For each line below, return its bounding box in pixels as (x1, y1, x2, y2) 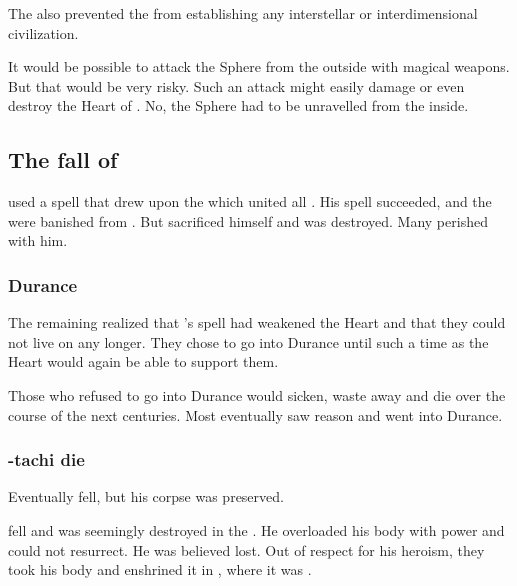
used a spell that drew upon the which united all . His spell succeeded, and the (8, 191, 492, 212)
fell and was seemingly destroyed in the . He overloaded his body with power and (8, 519, 505, 540)
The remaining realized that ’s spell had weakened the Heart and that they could (8, 312, 506, 333)
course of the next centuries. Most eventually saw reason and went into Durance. (8, 404, 503, 425)
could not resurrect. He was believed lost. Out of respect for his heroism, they (8, 539, 485, 560)
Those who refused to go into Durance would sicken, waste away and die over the (8, 384, 506, 405)
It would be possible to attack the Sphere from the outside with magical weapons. (8, 56, 510, 77)
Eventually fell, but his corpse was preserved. (8, 486, 284, 507)
